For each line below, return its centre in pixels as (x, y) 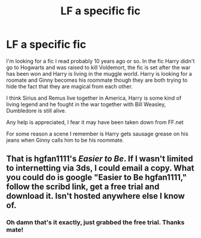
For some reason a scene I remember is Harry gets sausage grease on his (97, 134)
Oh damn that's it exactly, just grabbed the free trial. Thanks (95, 222)
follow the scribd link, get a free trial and (83, 187)
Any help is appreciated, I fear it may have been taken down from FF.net (95, 122)
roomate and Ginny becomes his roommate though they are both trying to (97, 80)
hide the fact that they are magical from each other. (69, 86)
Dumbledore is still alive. (36, 110)
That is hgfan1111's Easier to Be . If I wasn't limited (100, 159)
